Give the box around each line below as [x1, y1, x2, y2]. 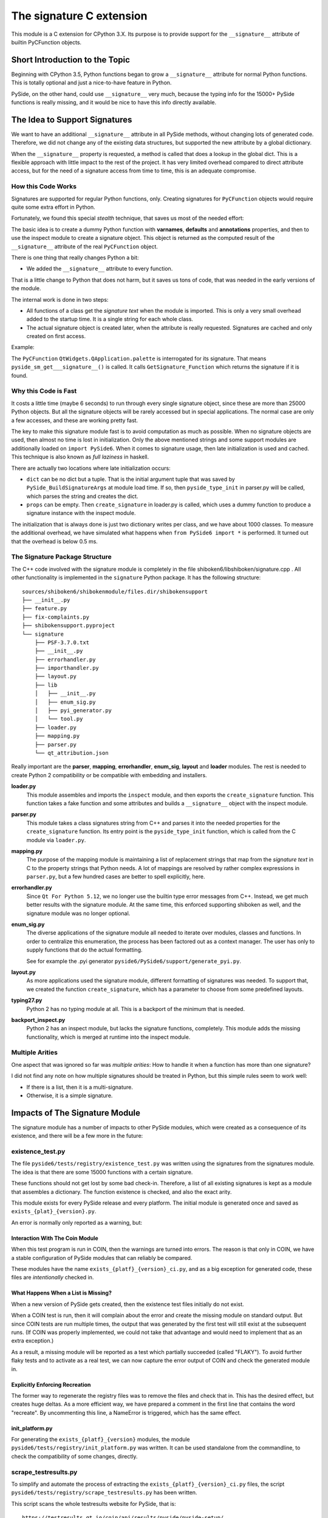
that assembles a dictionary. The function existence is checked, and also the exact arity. [11, 1188, 232, 1196]
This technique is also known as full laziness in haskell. [11, 453, 149, 461]
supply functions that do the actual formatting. [26, 946, 143, 953]
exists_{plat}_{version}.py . [11, 1208, 97, 1215]
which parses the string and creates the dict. [26, 492, 138, 500]
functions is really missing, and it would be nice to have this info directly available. [11, 99, 217, 106]
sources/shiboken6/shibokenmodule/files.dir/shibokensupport [22, 588, 208, 595]
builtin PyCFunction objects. [11, 38, 82, 46]
